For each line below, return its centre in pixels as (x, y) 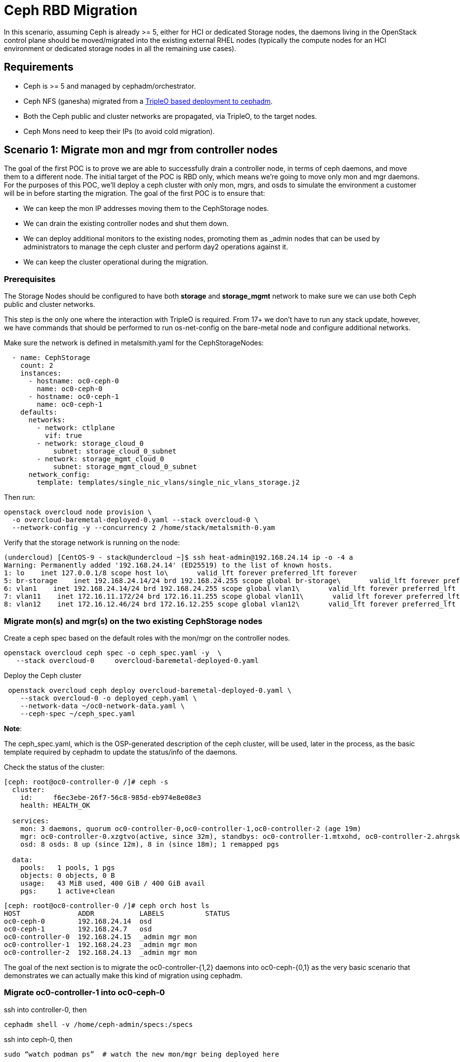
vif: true (64, 436)
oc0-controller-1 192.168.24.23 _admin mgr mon (101, 944)
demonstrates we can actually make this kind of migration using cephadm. (123, 975)
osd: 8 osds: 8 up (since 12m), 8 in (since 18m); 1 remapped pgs (150, 844)
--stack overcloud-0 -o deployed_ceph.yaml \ (109, 698)
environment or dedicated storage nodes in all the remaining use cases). (120, 48)
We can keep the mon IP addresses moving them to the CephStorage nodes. (146, 209)
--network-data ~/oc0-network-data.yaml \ (102, 706)
